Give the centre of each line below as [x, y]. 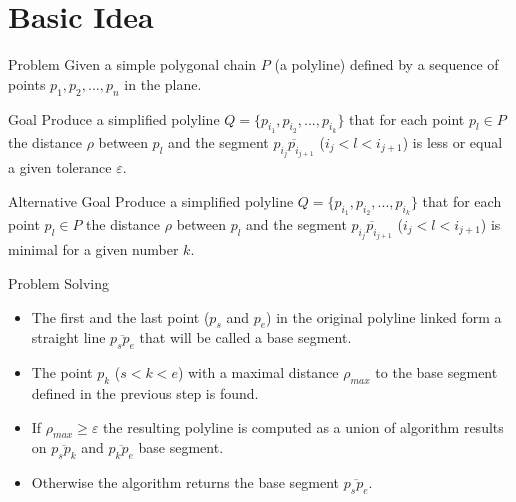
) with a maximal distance [258, 372]
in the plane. [163, 83]
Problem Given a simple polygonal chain [132, 64]
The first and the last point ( [120, 316]
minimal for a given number [93, 249]
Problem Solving [58, 282]
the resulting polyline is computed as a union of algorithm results [303, 426]
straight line [68, 337]
